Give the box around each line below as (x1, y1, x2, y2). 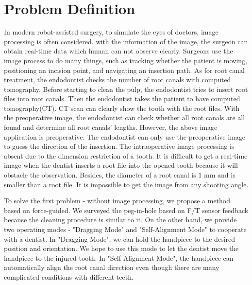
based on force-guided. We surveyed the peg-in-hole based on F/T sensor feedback (4, 205, 249, 215)
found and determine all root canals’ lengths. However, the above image (4, 122, 218, 132)
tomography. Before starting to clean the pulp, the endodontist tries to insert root (4, 84, 248, 94)
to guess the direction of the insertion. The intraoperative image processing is (4, 141, 235, 151)
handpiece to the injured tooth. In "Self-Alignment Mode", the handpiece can (4, 252, 234, 263)
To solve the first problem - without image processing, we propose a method (4, 196, 231, 206)
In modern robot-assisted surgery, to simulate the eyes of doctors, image (4, 27, 218, 37)
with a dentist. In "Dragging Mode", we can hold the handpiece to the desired (4, 233, 235, 244)
